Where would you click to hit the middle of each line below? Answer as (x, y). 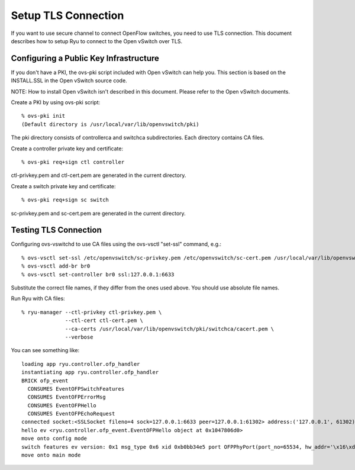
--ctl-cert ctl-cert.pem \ (104, 321)
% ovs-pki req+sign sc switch (65, 200)
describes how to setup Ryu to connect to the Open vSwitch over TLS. (97, 41)
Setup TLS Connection (67, 15)
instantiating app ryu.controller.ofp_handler (90, 372)
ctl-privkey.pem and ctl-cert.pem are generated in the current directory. (99, 175)
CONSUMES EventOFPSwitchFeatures (76, 389)
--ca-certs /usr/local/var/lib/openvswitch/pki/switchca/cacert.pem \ (170, 329)
